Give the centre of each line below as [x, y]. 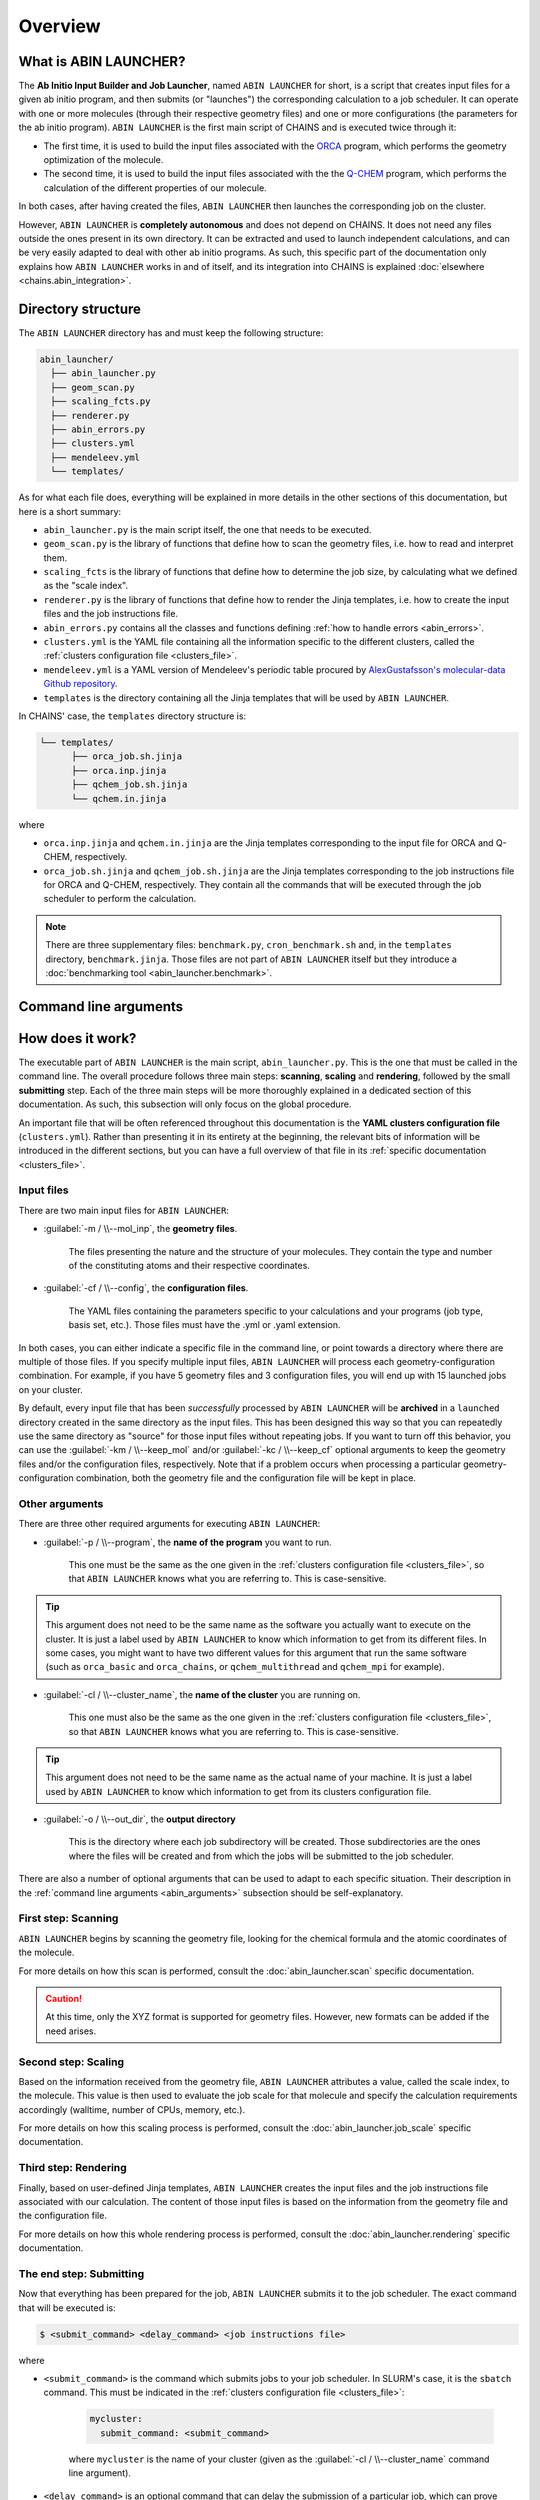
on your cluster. [51, 1389]
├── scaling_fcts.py [100, 401]
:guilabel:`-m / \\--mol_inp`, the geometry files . [140, 1229]
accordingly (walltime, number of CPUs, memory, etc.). [131, 2109]
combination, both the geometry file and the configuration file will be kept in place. [246, 1478]
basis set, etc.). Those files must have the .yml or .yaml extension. [204, 1325]
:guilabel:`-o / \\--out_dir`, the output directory [140, 1819]
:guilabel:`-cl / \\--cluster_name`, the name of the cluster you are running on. [202, 1694]
